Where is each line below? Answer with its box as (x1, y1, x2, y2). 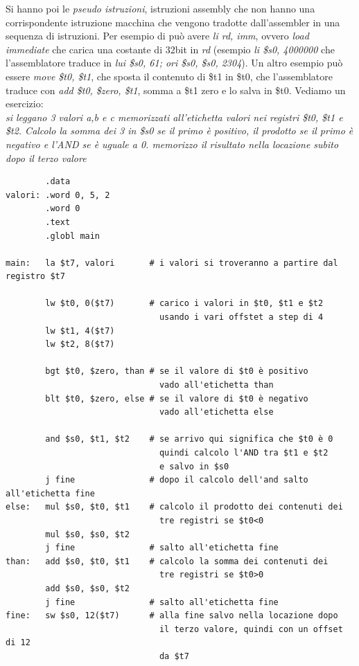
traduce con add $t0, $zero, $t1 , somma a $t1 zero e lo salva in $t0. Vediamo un (6, 82, 346, 97)
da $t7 (159, 651, 189, 661)
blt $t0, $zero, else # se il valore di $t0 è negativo (45, 393, 308, 404)
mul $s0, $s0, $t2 (45, 529, 130, 539)
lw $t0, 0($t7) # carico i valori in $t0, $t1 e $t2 (45, 298, 324, 309)
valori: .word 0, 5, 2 (6, 190, 110, 200)
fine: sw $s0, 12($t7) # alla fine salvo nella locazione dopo (6, 611, 338, 621)
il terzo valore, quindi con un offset (159, 624, 343, 634)
